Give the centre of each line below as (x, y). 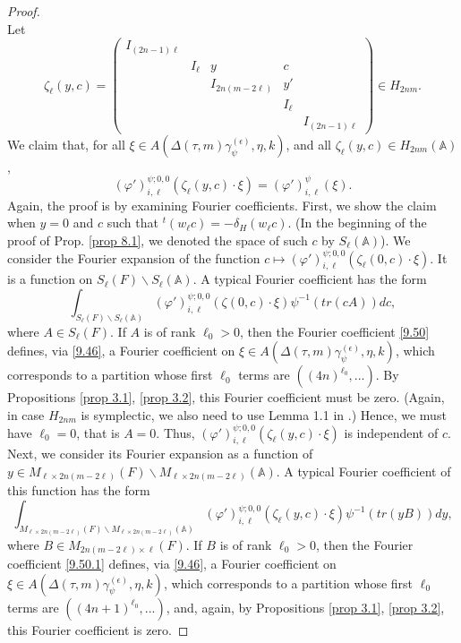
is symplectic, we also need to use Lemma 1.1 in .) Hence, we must (264, 414)
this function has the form (79, 490)
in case (26, 414)
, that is (98, 432)
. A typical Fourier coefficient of (363, 471)
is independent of (391, 432)
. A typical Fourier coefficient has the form (310, 279)
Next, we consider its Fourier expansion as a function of (160, 454)
